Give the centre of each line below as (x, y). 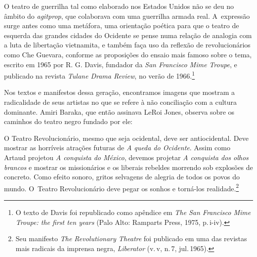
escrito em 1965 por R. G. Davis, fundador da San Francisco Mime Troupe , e (121, 64)
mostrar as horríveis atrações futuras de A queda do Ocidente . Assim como (117, 148)
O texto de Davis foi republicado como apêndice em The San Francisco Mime (133, 212)
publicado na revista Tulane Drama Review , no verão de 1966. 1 (100, 75)
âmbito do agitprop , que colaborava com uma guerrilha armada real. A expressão (127, 16)
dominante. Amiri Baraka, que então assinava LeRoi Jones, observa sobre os (119, 111)
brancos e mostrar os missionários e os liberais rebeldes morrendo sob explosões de (128, 167)
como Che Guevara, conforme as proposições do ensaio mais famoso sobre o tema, (128, 54)
